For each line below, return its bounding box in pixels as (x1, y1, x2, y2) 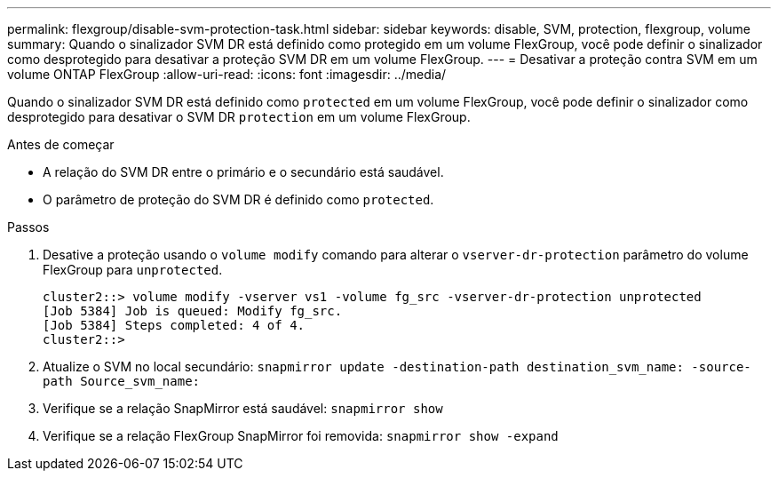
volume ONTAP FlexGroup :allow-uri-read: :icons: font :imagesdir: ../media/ (7, 67, 447, 82)
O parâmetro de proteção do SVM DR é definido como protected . (43, 192, 434, 207)
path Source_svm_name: (43, 374, 201, 388)
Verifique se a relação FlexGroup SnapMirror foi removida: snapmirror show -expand (43, 428, 559, 443)
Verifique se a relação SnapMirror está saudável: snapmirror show (43, 401, 443, 416)
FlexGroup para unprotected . (43, 262, 223, 277)
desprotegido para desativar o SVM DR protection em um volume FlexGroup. (7, 109, 471, 124)
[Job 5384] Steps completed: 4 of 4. (43, 318, 306, 332)
